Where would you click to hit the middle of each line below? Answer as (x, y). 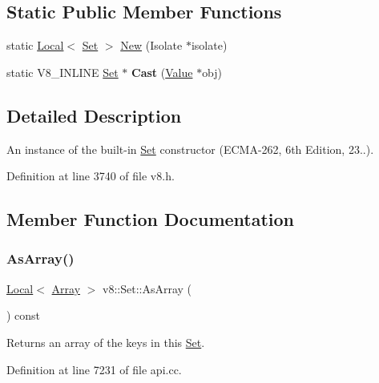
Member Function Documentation (151, 219)
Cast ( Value (162, 72)
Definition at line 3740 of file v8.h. (91, 176)
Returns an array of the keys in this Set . (106, 342)
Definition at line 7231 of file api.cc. (94, 369)
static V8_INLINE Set (62, 72)
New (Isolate (151, 45)
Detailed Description (94, 115)
